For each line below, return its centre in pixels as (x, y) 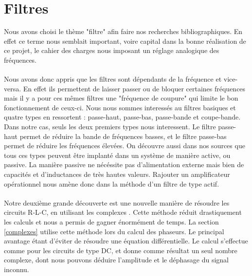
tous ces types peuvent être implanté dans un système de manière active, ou (117, 155)
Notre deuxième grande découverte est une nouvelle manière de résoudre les (117, 202)
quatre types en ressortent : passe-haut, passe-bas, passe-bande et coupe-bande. (122, 117)
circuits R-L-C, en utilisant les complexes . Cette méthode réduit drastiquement (123, 212)
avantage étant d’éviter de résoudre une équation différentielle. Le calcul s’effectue (126, 241)
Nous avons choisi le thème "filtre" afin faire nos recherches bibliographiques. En (123, 31)
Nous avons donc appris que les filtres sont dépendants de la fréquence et (113, 79)
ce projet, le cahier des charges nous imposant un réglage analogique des (112, 50)
